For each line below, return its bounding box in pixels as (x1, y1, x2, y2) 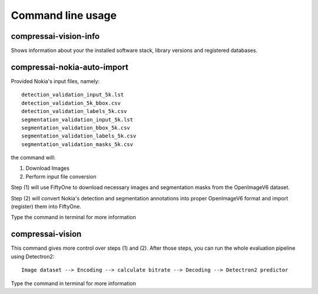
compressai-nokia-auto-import (11, 62, 129, 72)
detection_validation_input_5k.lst (21, 91, 124, 98)
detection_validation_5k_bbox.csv (21, 100, 121, 106)
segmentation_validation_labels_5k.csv (21, 133, 137, 140)
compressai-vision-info (11, 31, 100, 41)
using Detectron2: (11, 253, 55, 260)
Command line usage (11, 9, 117, 22)
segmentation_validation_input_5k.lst (21, 116, 134, 123)
